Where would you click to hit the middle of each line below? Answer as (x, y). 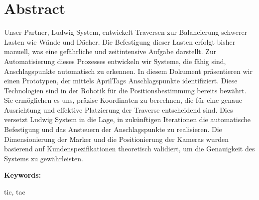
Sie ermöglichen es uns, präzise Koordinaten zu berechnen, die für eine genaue (123, 100)
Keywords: (23, 175)
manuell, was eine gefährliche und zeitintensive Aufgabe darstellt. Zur (110, 51)
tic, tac (15, 192)
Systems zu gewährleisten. (44, 158)
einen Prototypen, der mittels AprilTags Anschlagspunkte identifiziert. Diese (121, 81)
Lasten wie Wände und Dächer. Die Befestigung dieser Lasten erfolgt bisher (120, 41)
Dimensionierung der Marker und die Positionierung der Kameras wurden (116, 139)
